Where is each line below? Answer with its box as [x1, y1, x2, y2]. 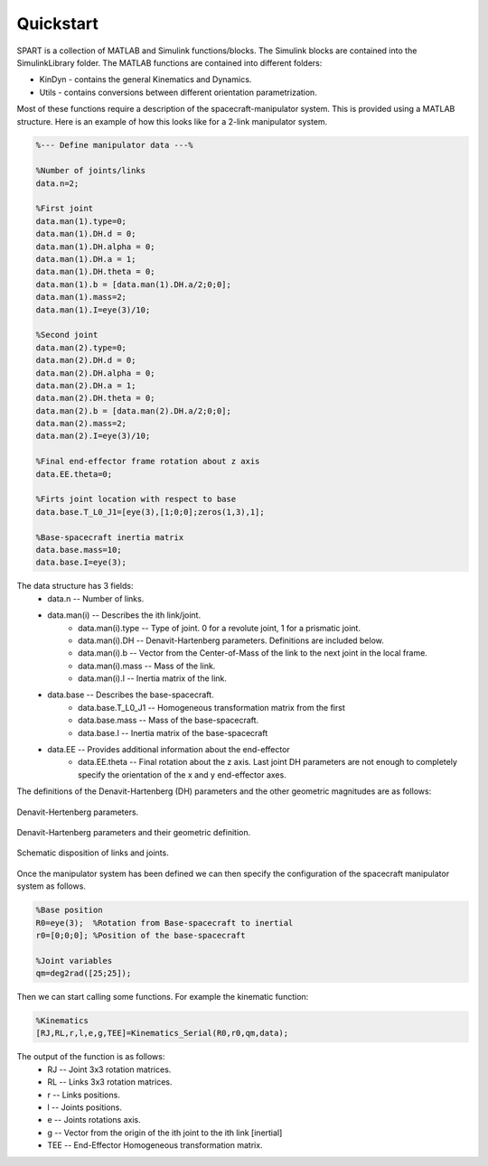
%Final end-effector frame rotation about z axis [35, 456, 260, 467]
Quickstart [16, 14, 99, 33]
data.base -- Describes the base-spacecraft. [47, 689, 214, 700]
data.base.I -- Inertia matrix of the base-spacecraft [78, 727, 268, 738]
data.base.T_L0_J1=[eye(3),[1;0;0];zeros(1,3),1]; [35, 507, 266, 517]
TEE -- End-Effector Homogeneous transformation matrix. [47, 1140, 263, 1151]
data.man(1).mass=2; [35, 292, 127, 303]
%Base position [35, 905, 103, 916]
